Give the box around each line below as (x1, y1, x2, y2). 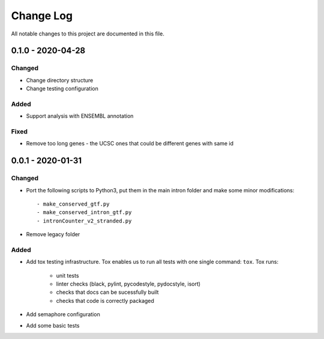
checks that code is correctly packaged (56, 297, 154, 304)
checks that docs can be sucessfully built (56, 289, 159, 296)
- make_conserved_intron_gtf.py (37, 209, 132, 216)
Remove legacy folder (26, 231, 80, 238)
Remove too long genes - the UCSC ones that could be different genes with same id (26, 140, 234, 147)
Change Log (11, 9, 73, 22)
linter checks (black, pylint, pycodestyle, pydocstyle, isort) (56, 280, 201, 288)
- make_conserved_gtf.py (37, 200, 110, 207)
